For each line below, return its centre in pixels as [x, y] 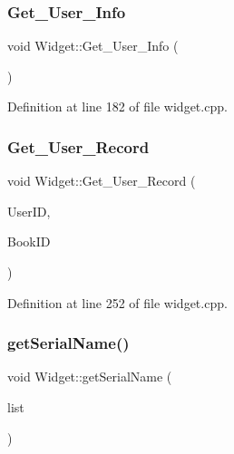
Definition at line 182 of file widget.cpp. [117, 106]
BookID [29, 241]
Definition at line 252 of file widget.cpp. [117, 302]
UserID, [29, 211]
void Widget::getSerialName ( [90, 377]
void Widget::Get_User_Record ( [102, 181]
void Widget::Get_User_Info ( [93, 46]
